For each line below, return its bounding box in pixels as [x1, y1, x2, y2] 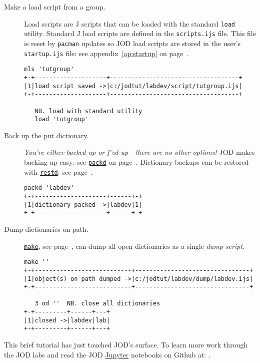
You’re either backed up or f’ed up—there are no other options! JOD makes [24, 147, 255, 157]
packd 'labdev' [24, 184, 74, 192]
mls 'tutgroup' [24, 66, 74, 73]
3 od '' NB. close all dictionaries [34, 300, 160, 307]
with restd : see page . [24, 166, 93, 177]
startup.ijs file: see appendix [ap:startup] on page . [24, 48, 189, 58]
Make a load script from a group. [4, 2, 105, 12]
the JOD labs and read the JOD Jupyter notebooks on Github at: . [4, 349, 210, 359]
